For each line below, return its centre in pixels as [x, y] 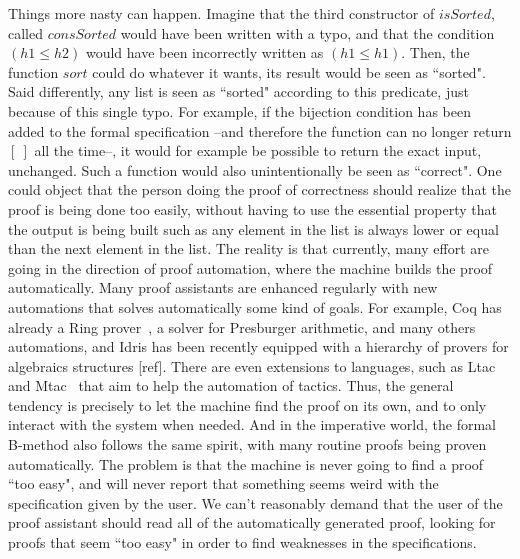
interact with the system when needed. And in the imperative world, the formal [252, 424]
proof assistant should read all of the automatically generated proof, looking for [252, 522]
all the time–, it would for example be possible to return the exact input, [258, 150]
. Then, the [435, 52]
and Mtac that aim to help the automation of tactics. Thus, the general [231, 385]
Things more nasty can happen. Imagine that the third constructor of [221, 13]
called [25, 32]
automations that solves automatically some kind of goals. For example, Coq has [255, 306]
